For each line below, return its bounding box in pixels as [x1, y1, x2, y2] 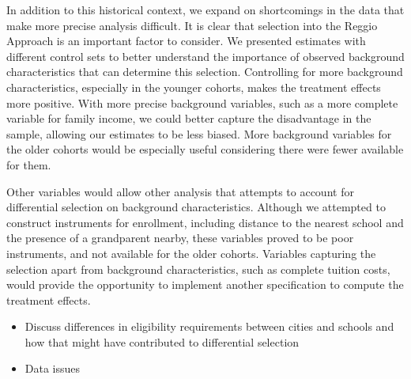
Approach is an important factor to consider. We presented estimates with [6, 32, 366, 49]
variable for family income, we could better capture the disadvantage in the [6, 110, 371, 127]
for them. [6, 156, 51, 172]
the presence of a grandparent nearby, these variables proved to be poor [6, 229, 354, 246]
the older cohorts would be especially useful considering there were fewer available [6, 141, 404, 157]
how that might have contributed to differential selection [25, 333, 300, 350]
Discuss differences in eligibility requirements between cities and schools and [25, 318, 394, 335]
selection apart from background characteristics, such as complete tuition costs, [6, 260, 390, 277]
